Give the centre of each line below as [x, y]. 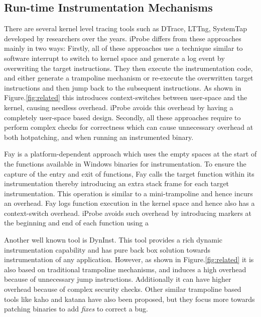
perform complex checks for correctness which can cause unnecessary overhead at [129, 127]
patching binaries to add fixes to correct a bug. [76, 309]
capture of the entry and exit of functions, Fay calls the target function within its [129, 173]
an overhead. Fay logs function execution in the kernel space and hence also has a [129, 203]
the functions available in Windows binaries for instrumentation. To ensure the [125, 163]
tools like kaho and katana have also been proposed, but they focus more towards [129, 299]
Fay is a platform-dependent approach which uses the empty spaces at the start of [130, 154]
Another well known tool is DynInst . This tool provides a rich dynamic [113, 240]
